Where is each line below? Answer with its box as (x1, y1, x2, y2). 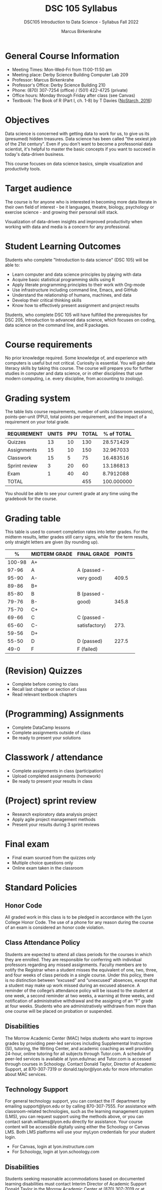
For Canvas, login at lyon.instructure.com (12, 1144, 94, 1150)
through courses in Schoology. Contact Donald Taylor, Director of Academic (5, 1061, 156, 1067)
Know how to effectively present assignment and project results (12, 302, 139, 308)
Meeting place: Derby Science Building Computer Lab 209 (12, 71, 129, 78)
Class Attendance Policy (5, 939, 81, 947)
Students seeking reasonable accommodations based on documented (5, 1176, 145, 1182)
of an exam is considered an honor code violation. (5, 924, 105, 930)
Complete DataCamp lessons (12, 724, 71, 731)
